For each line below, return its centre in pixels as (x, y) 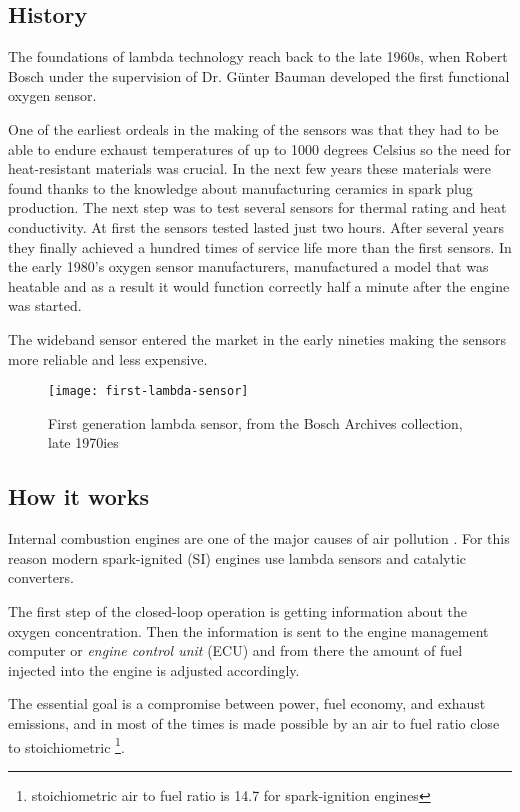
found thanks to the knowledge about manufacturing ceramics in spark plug (240, 187)
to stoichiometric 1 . (66, 745)
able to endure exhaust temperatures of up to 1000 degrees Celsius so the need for (260, 148)
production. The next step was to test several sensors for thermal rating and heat (257, 207)
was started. (45, 305)
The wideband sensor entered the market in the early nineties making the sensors (257, 338)
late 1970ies (83, 442)
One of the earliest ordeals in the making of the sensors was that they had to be (253, 128)
